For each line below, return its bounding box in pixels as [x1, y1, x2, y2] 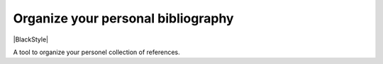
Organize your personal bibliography [13, 11, 234, 26]
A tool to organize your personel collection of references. [13, 48, 180, 56]
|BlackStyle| [13, 35, 49, 44]
